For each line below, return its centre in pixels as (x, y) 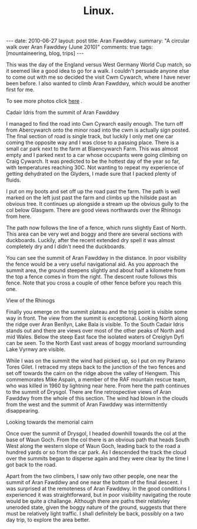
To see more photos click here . (44, 101)
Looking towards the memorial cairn (50, 422)
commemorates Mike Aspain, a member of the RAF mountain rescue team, (96, 380)
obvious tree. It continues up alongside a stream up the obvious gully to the (97, 204)
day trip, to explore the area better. (48, 520)
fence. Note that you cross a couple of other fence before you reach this (94, 283)
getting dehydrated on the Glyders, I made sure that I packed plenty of (91, 174)
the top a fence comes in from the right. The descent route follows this (92, 277)
